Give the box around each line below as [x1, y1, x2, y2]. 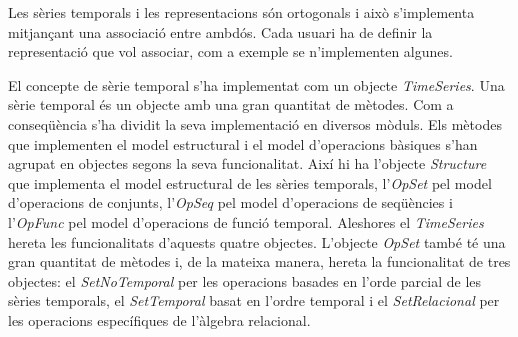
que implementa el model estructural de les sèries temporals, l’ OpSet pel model [8, 172, 492, 193]
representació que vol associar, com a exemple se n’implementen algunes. [8, 41, 453, 62]
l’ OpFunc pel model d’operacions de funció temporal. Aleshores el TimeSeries [8, 211, 484, 232]
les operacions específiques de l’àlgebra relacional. [8, 309, 311, 330]
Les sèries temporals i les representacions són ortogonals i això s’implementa [8, 2, 475, 22]
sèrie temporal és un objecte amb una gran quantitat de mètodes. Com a [8, 94, 454, 115]
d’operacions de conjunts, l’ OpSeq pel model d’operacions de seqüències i [8, 192, 453, 213]
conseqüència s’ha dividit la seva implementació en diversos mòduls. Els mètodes [8, 113, 502, 134]
